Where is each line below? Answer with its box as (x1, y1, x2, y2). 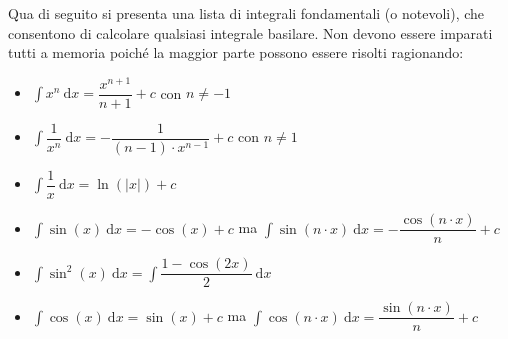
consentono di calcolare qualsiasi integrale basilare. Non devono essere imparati (8, 22, 493, 43)
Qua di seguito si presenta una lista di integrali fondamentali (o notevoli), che (8, 3, 485, 23)
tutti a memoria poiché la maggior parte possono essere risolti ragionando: (8, 42, 464, 63)
